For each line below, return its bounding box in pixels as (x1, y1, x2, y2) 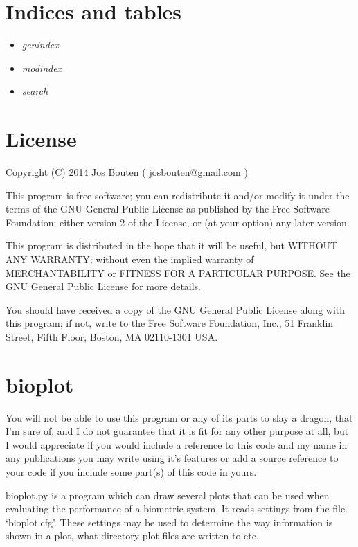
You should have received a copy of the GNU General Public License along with (6, 302, 346, 316)
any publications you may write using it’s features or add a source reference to (6, 451, 339, 465)
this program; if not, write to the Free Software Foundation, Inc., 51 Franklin (6, 316, 334, 330)
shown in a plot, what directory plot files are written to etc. (6, 528, 259, 543)
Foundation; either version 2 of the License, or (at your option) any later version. (6, 215, 350, 229)
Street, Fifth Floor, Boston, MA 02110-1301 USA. (6, 329, 218, 343)
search (21, 84, 48, 98)
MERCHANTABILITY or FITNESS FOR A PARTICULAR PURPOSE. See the (6, 265, 350, 280)
